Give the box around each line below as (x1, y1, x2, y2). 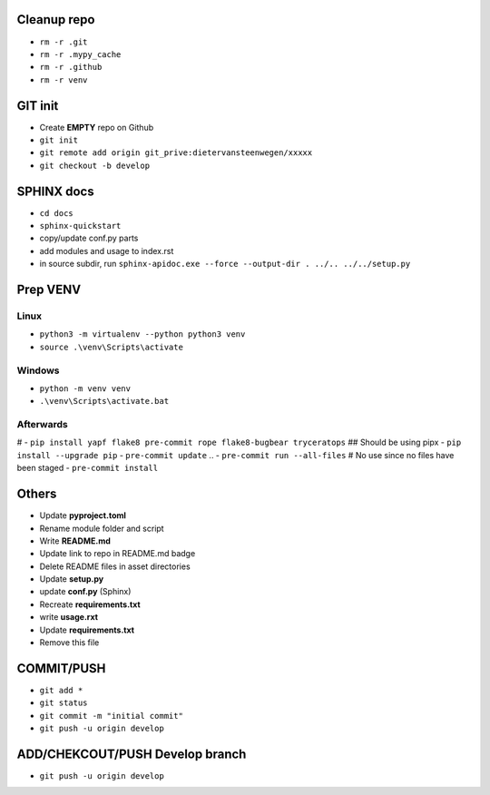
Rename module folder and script (39, 523, 164, 534)
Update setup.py (39, 574, 104, 584)
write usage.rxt (39, 612, 99, 623)
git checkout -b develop (39, 160, 150, 171)
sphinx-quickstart (39, 221, 122, 231)
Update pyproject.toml (39, 510, 127, 521)
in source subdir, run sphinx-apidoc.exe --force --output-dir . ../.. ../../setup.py (39, 259, 411, 270)
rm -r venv (39, 74, 88, 85)
